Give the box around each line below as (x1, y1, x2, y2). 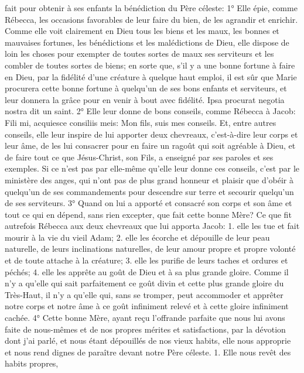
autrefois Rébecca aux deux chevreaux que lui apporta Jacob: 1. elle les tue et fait (5, 220, 300, 232)
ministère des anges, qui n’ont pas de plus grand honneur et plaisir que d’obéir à (5, 173, 294, 186)
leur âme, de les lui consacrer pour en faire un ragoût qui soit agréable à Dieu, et (5, 139, 296, 152)
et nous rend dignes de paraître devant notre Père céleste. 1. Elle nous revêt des (5, 345, 291, 358)
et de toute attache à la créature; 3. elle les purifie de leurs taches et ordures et (5, 254, 288, 266)
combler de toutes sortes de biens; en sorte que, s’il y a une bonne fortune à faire (5, 59, 295, 71)
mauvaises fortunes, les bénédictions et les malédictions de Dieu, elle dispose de (5, 36, 289, 48)
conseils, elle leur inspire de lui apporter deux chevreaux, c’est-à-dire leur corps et (5, 128, 298, 140)
